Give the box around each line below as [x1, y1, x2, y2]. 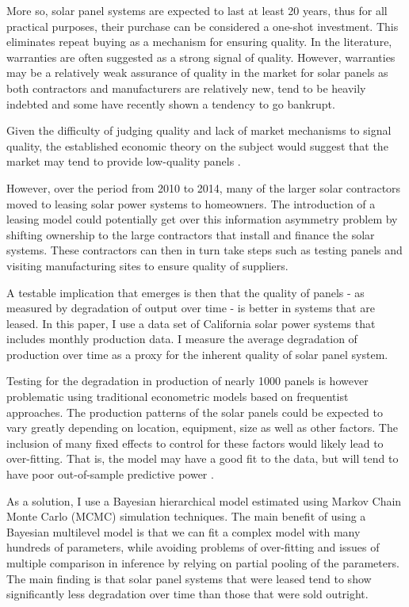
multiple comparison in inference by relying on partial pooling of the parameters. [6, 555, 399, 571]
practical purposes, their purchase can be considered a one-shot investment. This [6, 17, 399, 34]
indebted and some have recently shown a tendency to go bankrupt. [6, 95, 335, 112]
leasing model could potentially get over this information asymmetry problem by [6, 211, 398, 227]
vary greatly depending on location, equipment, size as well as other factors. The [6, 419, 398, 436]
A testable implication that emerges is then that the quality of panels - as [6, 284, 365, 300]
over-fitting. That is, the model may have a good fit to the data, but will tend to [6, 450, 399, 467]
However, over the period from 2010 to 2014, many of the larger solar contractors [6, 179, 401, 196]
